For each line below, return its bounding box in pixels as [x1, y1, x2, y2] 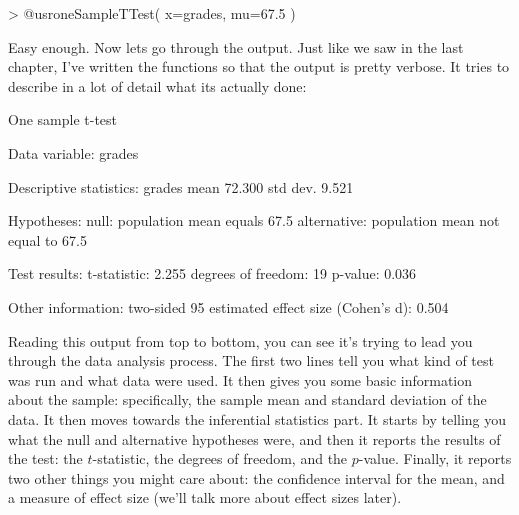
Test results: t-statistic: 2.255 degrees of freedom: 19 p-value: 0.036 [8, 263, 417, 284]
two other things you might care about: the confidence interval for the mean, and [8, 467, 505, 488]
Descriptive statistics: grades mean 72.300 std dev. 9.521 [8, 176, 354, 197]
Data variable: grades [8, 142, 139, 163]
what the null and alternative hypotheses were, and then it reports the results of [8, 428, 501, 449]
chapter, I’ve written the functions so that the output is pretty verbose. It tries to [8, 56, 510, 77]
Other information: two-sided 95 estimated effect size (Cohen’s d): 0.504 [8, 296, 449, 317]
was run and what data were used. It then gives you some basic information [8, 369, 473, 390]
